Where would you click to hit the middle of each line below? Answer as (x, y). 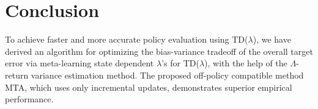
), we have (272, 39)
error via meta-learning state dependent (79, 63)
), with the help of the (246, 63)
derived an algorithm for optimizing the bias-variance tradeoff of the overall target (159, 51)
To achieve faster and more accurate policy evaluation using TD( (127, 39)
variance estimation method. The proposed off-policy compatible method (167, 75)
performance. (29, 99)
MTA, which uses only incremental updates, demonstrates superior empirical (149, 87)
